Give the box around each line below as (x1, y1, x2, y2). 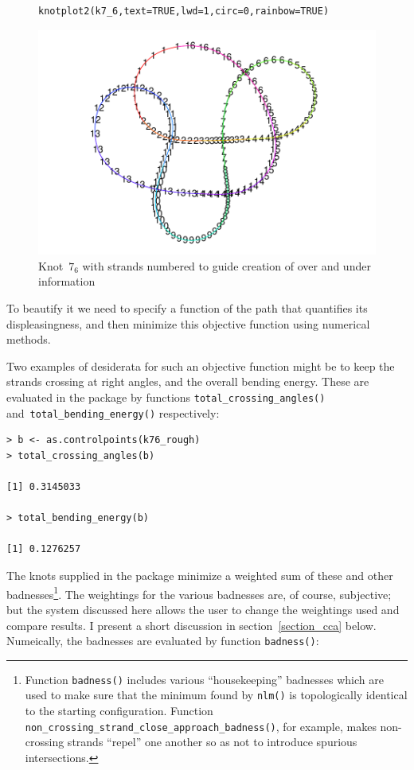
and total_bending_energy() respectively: (6, 404, 220, 421)
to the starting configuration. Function (25, 702, 213, 719)
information (38, 273, 96, 290)
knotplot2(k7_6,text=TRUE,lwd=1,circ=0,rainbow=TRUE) (38, 6, 330, 17)
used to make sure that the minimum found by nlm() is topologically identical (25, 686, 408, 703)
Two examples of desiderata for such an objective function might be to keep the (6, 357, 395, 374)
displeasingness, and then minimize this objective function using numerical (6, 315, 370, 332)
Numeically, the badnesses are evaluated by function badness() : (6, 632, 319, 649)
